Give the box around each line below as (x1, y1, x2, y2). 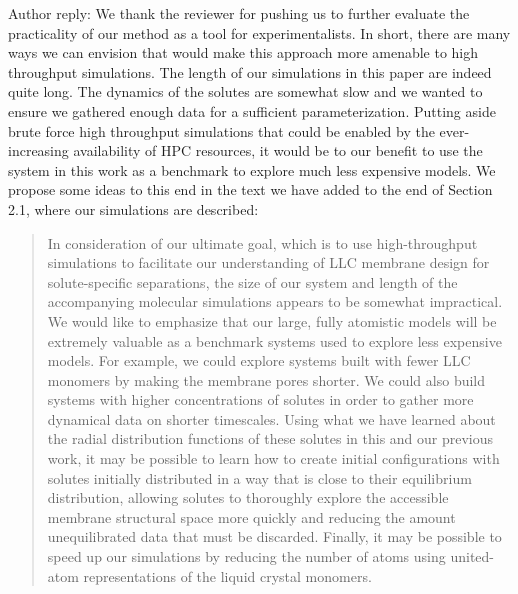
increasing (8, 140, 69, 161)
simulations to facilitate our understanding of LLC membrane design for (47, 252, 490, 273)
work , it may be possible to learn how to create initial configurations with (47, 448, 500, 469)
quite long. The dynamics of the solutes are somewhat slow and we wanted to (8, 81, 483, 102)
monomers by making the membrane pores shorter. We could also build (47, 369, 486, 390)
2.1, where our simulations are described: (8, 198, 259, 219)
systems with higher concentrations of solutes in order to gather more (47, 389, 474, 410)
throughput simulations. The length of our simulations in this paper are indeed (8, 61, 492, 82)
